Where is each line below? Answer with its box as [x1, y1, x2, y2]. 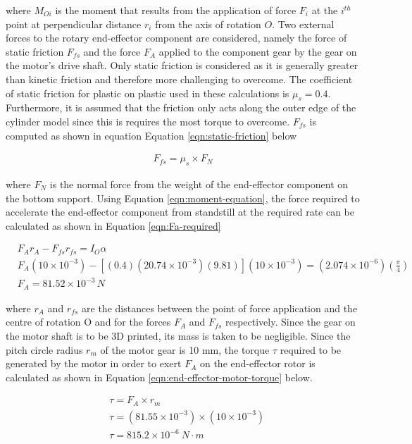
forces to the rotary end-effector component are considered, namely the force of [6, 30, 347, 45]
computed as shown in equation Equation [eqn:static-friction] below [6, 128, 297, 142]
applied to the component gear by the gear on [158, 44, 357, 58]
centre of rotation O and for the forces [6, 314, 171, 329]
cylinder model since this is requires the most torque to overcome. [6, 113, 290, 128]
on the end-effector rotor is [199, 356, 316, 371]
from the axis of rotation [155, 16, 261, 31]
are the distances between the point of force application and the [82, 300, 358, 315]
